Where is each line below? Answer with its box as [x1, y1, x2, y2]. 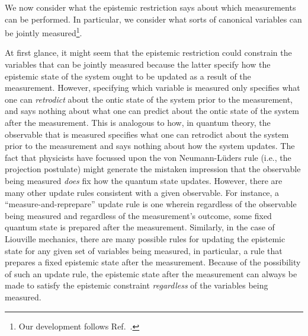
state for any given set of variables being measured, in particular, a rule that [5, 244, 283, 256]
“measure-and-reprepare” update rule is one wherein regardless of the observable [5, 198, 297, 210]
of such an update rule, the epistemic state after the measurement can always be [5, 267, 297, 280]
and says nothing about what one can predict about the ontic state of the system [5, 104, 300, 117]
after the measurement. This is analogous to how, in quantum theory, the [5, 116, 271, 128]
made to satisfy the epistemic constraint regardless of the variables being [5, 279, 268, 291]
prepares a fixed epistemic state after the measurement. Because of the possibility [5, 256, 301, 268]
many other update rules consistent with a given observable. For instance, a [5, 186, 280, 198]
